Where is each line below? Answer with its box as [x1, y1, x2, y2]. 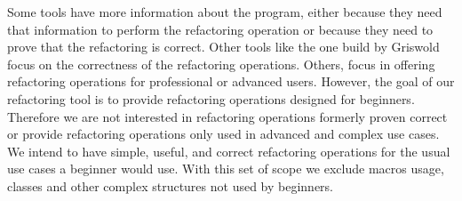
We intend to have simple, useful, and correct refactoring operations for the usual [7, 141, 450, 160]
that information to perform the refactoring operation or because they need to [7, 20, 434, 38]
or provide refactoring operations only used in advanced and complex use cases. [7, 125, 440, 143]
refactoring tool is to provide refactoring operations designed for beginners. [7, 89, 415, 108]
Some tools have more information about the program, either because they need [7, 3, 442, 20]
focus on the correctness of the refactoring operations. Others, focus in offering [7, 54, 435, 73]
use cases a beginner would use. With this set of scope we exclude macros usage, [7, 159, 444, 178]
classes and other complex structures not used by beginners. [7, 176, 334, 195]
